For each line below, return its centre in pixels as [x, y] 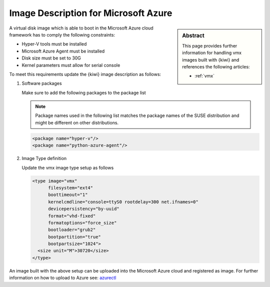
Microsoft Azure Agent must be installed [63, 51]
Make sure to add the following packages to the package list [84, 92]
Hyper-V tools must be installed [54, 44]
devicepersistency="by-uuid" [84, 209]
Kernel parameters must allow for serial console [71, 65]
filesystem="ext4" [71, 188]
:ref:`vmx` [205, 76]
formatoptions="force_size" [82, 223]
